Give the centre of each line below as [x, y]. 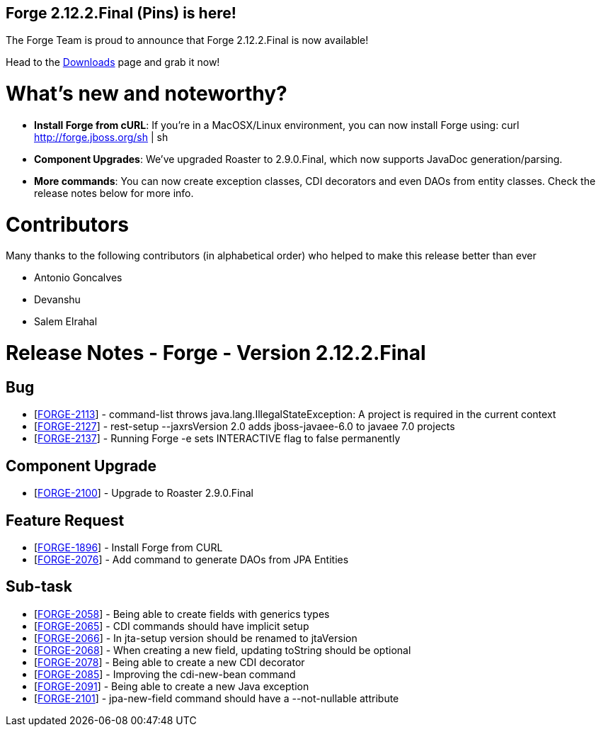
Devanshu [57, 300]
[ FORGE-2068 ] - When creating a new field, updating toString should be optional [223, 650]
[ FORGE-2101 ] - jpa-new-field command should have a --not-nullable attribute [217, 698]
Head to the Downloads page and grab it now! [113, 62]
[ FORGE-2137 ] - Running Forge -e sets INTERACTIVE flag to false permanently [217, 439]
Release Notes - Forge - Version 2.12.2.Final [216, 353]
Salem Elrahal [66, 322]
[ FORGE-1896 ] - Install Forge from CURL [128, 548]
